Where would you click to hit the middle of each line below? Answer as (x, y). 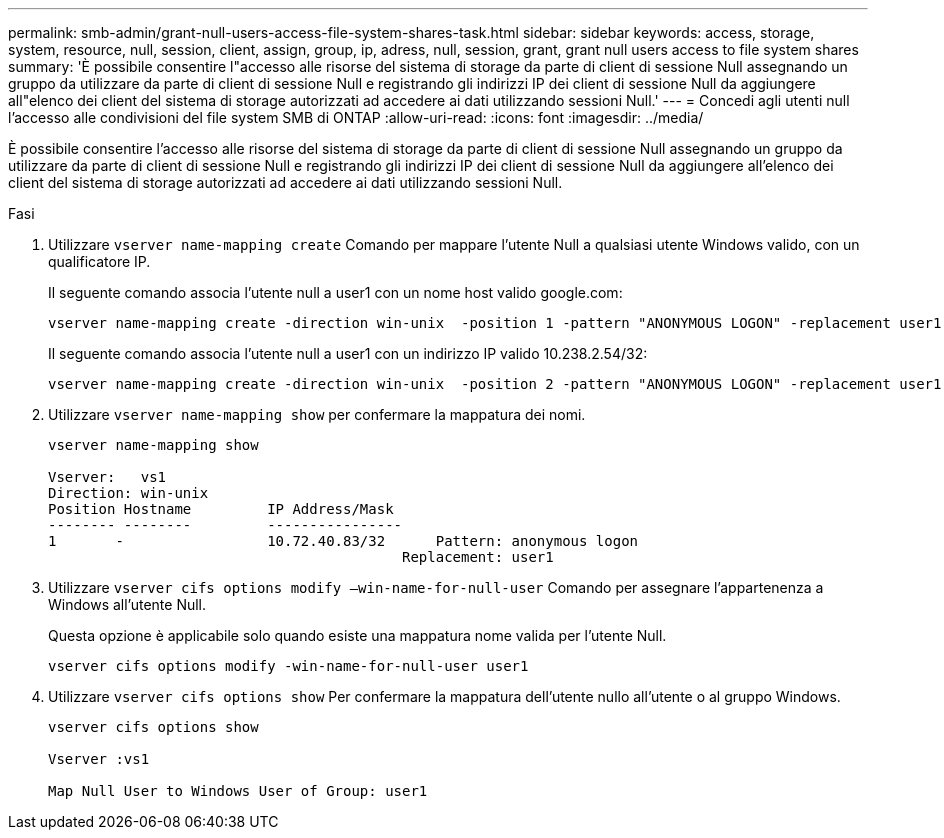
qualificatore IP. (99, 261)
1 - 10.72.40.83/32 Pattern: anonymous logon (343, 541)
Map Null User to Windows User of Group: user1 (238, 791)
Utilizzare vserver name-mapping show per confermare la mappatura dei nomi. (317, 414)
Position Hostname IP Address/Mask (221, 509)
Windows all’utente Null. (127, 604)
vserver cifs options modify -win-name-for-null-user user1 (288, 666)
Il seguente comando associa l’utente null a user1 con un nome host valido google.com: (335, 292)
